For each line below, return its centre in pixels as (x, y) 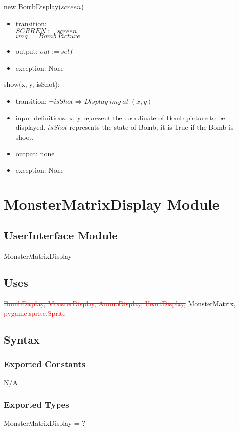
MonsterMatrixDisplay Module (112, 204)
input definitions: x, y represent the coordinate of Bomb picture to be (120, 117)
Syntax (22, 339)
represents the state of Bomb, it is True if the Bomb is (151, 127)
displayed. (30, 127)
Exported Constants (45, 364)
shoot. (25, 137)
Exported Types (37, 404)
